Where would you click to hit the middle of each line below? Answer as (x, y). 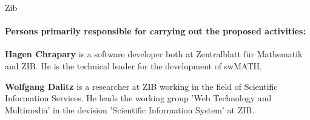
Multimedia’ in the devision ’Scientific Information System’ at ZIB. (130, 109)
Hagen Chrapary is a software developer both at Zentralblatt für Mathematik (154, 54)
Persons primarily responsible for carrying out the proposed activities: (155, 31)
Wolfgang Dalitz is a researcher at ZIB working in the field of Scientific (141, 86)
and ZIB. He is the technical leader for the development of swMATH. (133, 65)
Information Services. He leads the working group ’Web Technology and (138, 98)
